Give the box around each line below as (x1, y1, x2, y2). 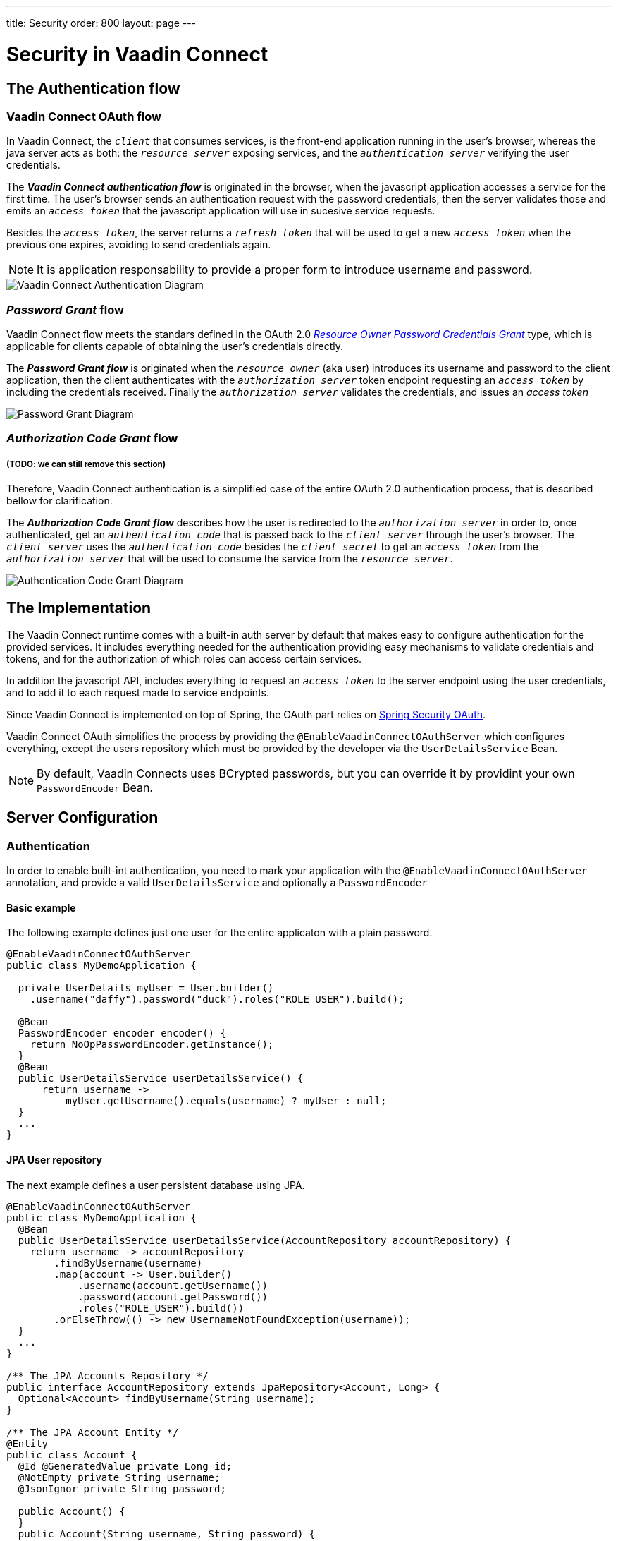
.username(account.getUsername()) (78, 1279, 268, 1291)
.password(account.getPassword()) (78, 1291, 268, 1303)
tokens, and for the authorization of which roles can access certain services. (6, 653, 362, 665)
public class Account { (6, 1449, 137, 1461)
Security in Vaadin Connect (6, 42, 268, 66)
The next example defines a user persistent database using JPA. (6, 1178, 305, 1191)
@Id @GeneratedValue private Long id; (18, 1460, 233, 1472)
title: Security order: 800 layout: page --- (6, 17, 197, 29)
